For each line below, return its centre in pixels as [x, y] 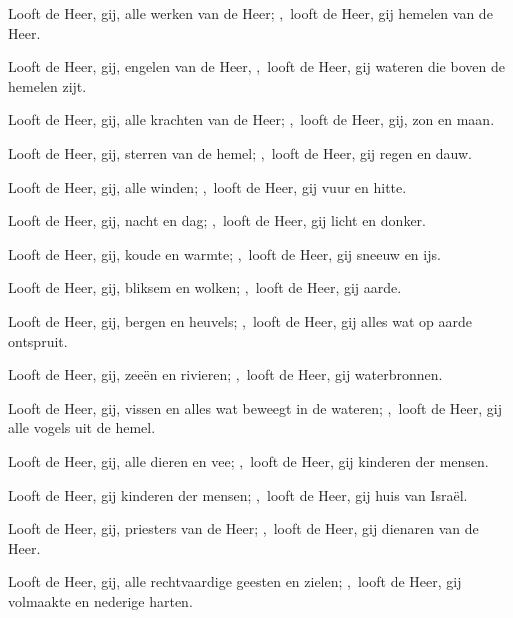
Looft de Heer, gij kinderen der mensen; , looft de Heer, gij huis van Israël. [238, 494]
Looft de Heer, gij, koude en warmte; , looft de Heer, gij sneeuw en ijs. [224, 253]
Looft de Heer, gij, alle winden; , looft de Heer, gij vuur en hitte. [207, 186]
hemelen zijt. [47, 85]
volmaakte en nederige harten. [100, 600]
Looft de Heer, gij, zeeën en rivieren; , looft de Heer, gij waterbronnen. [225, 374]
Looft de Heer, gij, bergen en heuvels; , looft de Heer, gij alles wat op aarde [240, 320]
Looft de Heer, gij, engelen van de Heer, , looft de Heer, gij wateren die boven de [256, 66]
